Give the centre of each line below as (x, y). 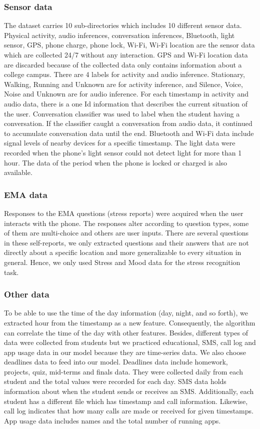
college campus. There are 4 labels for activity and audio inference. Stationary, (124, 74)
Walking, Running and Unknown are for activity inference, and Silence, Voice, (123, 84)
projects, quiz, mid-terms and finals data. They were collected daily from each (123, 371)
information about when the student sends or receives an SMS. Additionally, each (129, 391)
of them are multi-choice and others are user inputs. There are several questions (126, 233)
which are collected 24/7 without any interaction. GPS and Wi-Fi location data (126, 54)
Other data (27, 294)
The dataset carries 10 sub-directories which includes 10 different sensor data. (123, 25)
